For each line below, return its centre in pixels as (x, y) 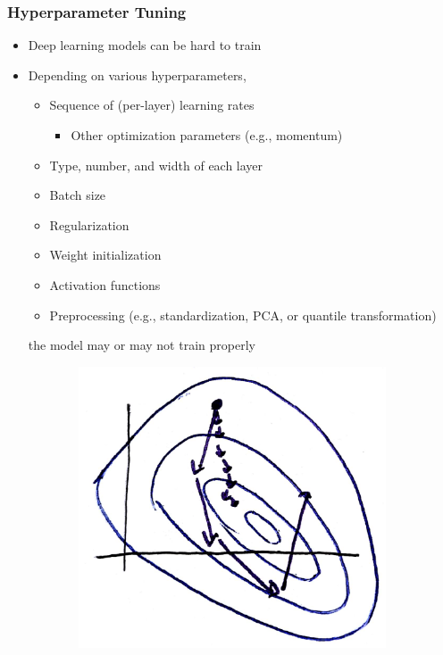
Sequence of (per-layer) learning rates (152, 105)
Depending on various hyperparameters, (137, 75)
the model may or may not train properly (142, 345)
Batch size (78, 195)
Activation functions (105, 284)
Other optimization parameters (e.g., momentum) (207, 135)
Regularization (89, 224)
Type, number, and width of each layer (156, 165)
